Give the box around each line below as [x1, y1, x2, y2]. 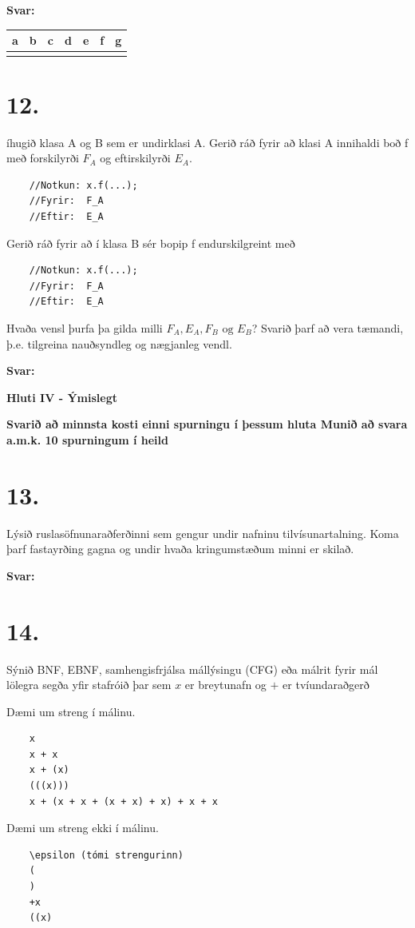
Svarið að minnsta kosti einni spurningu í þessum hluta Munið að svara [6, 416, 408, 432]
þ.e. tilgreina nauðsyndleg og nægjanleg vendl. [6, 335, 232, 352]
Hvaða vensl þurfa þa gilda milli [6, 319, 163, 336]
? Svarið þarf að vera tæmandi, [251, 319, 404, 336]
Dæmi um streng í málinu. [6, 703, 136, 719]
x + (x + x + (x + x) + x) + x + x [29, 795, 218, 807]
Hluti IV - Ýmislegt [6, 388, 118, 405]
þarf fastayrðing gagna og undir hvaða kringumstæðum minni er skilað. [6, 540, 354, 557]
